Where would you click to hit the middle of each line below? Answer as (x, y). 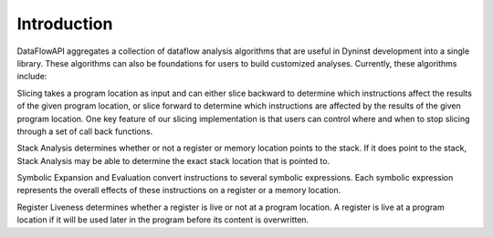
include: (32, 77)
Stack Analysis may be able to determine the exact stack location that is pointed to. (173, 160)
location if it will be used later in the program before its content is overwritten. (163, 220)
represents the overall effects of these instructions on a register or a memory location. (179, 191)
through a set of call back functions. (85, 131)
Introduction (65, 24)
